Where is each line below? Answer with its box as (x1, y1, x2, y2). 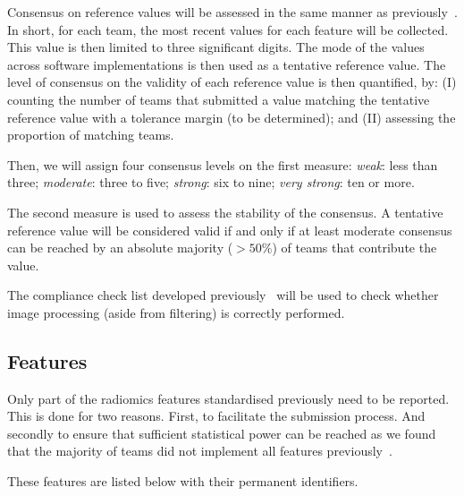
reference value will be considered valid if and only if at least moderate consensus (7, 220, 452, 239)
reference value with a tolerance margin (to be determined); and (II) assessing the (7, 107, 456, 126)
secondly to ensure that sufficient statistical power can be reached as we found (7, 423, 436, 442)
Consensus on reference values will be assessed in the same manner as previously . (7, 3, 458, 21)
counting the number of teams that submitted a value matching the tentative (7, 90, 430, 108)
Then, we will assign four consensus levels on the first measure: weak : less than (7, 155, 438, 174)
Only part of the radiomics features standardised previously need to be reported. (7, 389, 450, 407)
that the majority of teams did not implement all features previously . (7, 441, 392, 460)
